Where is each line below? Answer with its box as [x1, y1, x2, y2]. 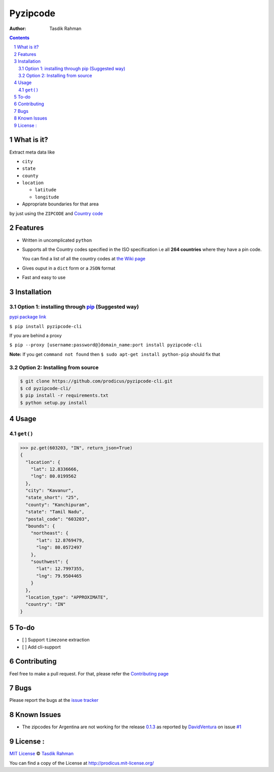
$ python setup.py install [20, 400, 87, 405]
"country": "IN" [25, 602, 66, 607]
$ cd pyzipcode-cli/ [20, 385, 71, 391]
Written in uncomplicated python [22, 237, 92, 243]
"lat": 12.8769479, [36, 537, 85, 543]
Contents [9, 35, 30, 41]
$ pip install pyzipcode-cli [9, 323, 82, 329]
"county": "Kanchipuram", [25, 501, 90, 508]
